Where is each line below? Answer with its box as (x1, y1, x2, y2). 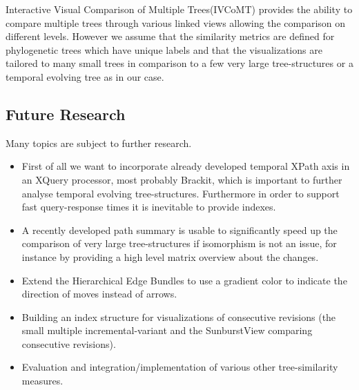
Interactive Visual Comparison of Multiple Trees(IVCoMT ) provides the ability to (6, 2, 353, 16)
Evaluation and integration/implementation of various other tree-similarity (21, 360, 338, 374)
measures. (21, 373, 64, 388)
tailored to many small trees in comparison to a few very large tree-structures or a (6, 56, 353, 70)
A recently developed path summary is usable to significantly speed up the (21, 222, 338, 237)
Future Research (6, 103, 126, 124)
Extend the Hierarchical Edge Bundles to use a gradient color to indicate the (21, 273, 347, 287)
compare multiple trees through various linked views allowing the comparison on (6, 15, 346, 30)
